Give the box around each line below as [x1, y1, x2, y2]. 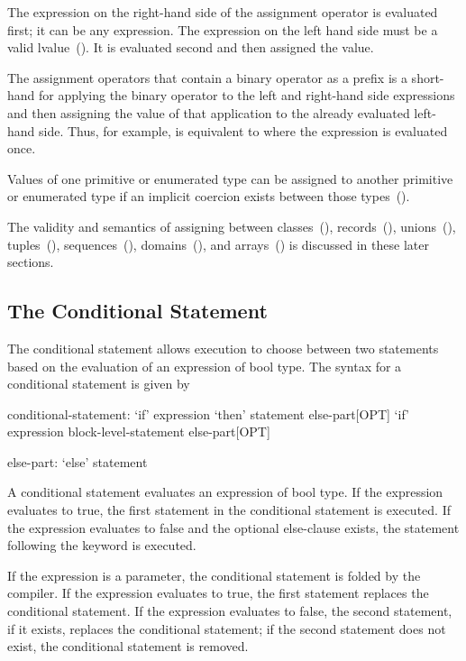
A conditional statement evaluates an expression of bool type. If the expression [7, 482, 443, 501]
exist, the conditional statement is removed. [7, 637, 249, 656]
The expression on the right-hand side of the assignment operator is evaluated [7, 3, 438, 21]
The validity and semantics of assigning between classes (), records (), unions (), [7, 216, 456, 235]
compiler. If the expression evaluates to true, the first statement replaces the [7, 583, 429, 602]
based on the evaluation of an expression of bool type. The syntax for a [7, 356, 402, 375]
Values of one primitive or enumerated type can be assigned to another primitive [7, 169, 453, 188]
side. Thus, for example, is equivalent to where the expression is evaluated [39, 121, 448, 140]
